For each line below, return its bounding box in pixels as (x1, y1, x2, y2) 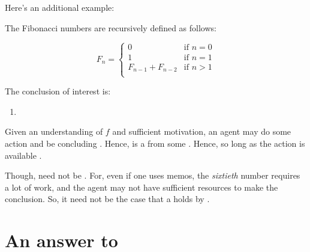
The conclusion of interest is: (5, 85, 111, 97)
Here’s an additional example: (5, 1, 115, 13)
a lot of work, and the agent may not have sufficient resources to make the (5, 180, 278, 193)
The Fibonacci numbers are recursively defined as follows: (5, 21, 216, 34)
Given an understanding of (5, 125, 103, 138)
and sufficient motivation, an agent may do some (112, 125, 291, 138)
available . (5, 149, 42, 161)
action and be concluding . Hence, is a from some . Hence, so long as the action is (5, 137, 305, 150)
